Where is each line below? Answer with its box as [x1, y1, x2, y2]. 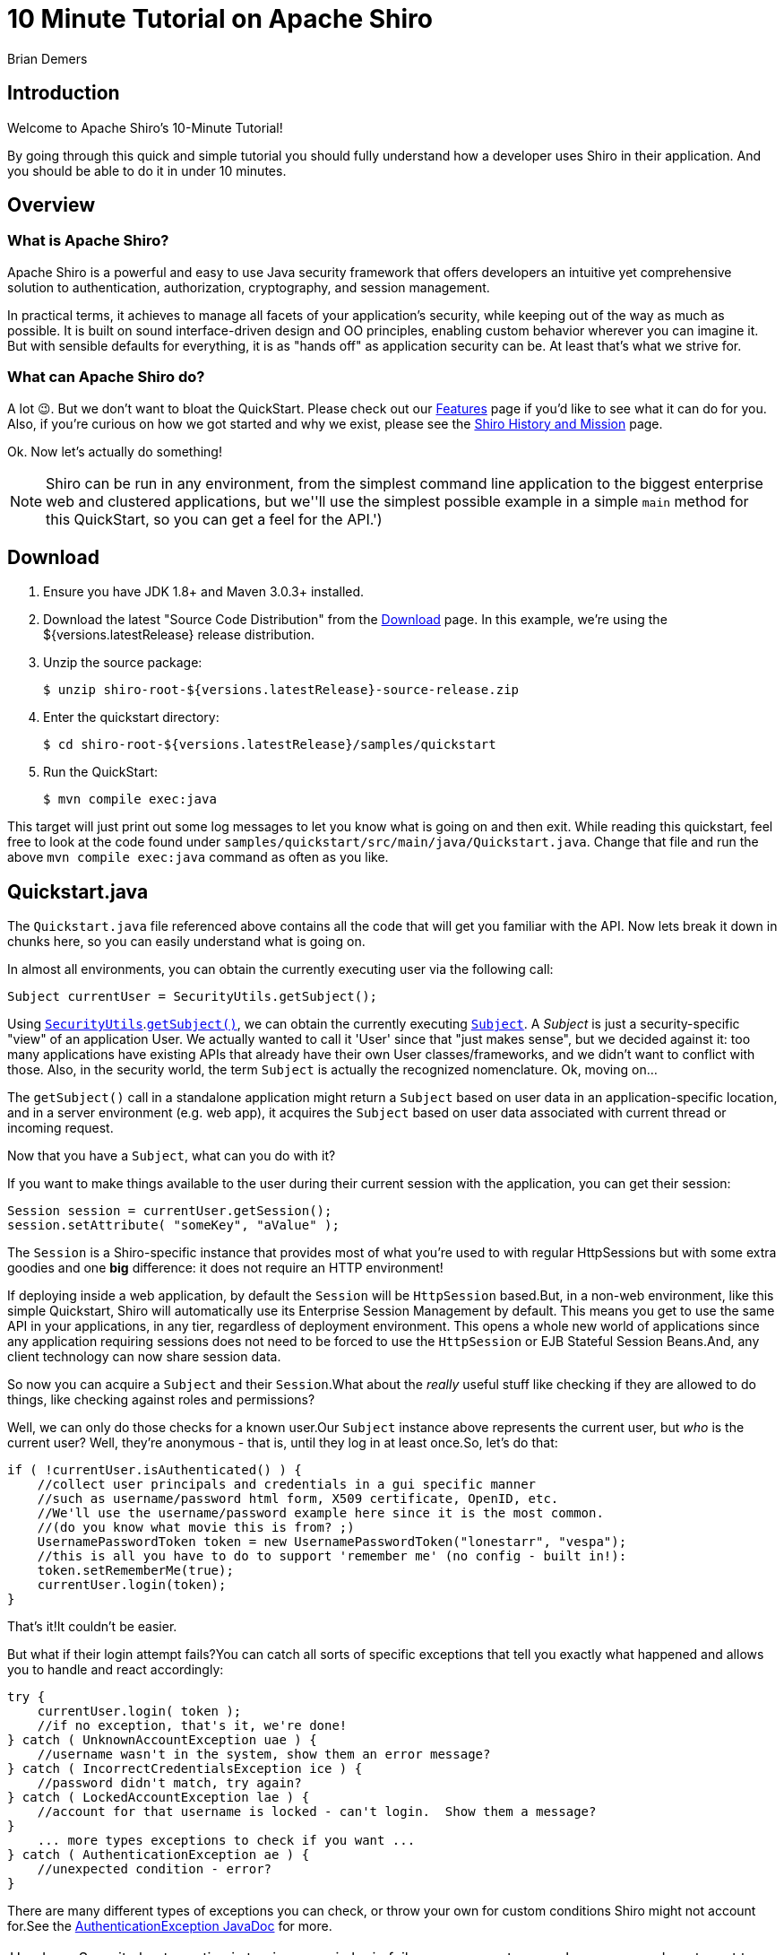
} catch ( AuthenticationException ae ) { [7, 1847, 310, 1863]
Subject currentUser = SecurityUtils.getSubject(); [7, 989, 378, 1004]
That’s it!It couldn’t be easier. [7, 1619, 177, 1635]
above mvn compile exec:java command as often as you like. [7, 849, 389, 865]
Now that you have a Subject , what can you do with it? [7, 1148, 336, 1164]
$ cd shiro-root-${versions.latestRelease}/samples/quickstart [43, 737, 496, 752]
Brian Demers [7, 50, 88, 66]
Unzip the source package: [43, 655, 202, 671]
